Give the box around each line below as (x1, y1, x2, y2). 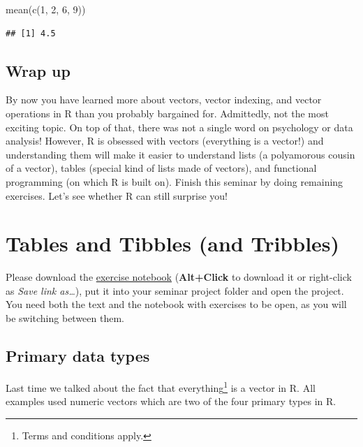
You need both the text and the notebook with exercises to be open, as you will (6, 297, 347, 312)
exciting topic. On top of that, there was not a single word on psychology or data (6, 119, 353, 134)
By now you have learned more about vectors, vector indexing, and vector (6, 92, 322, 107)
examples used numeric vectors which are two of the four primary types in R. (6, 394, 336, 409)
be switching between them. (6, 311, 125, 325)
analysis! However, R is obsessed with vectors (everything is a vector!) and (6, 133, 324, 148)
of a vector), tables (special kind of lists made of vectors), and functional (6, 161, 317, 175)
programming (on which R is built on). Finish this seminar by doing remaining (6, 174, 343, 189)
